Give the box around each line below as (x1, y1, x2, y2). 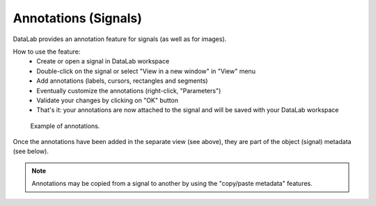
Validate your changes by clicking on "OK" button (36, 96, 179, 104)
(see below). (13, 147, 49, 156)
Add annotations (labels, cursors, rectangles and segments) (36, 77, 208, 85)
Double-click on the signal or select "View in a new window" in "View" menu (36, 67, 256, 75)
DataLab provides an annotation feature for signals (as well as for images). (13, 35, 227, 43)
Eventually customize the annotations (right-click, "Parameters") (36, 86, 221, 95)
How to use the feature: (13, 47, 81, 56)
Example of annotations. (30, 122, 100, 130)
